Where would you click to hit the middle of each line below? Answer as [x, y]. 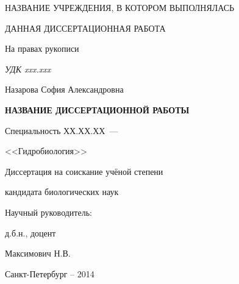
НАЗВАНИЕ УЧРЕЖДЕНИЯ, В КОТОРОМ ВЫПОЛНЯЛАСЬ [120, 7]
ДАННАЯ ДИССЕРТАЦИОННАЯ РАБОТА [85, 28]
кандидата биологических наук [62, 192]
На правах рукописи [42, 48]
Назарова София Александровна [64, 89]
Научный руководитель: [48, 212]
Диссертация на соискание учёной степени [84, 171]
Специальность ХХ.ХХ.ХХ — [62, 130]
